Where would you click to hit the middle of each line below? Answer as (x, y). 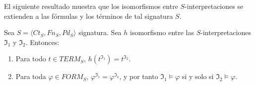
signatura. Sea (100, 32)
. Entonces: (42, 42)
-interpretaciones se (214, 6)
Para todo (31, 59)
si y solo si (198, 76)
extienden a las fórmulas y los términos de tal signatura (89, 16)
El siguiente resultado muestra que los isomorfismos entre (91, 6)
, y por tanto (139, 76)
